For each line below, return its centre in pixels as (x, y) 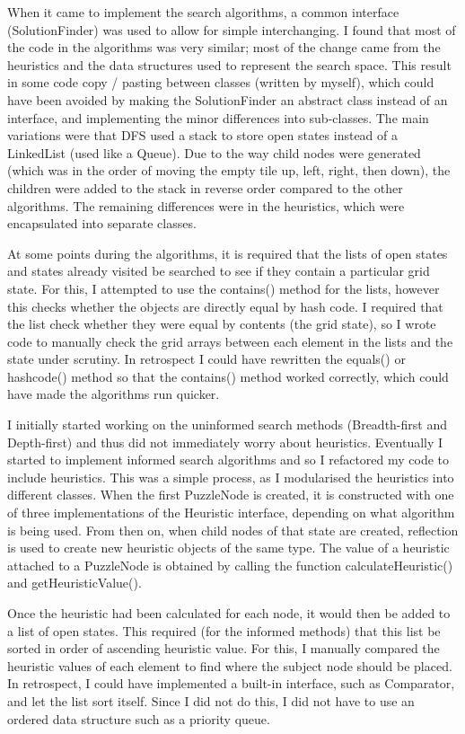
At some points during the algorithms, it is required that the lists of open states (228, 253)
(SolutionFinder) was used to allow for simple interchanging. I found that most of (232, 29)
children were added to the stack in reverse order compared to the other (205, 187)
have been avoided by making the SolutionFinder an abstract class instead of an (228, 99)
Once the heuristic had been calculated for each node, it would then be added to (229, 613)
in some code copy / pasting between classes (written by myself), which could (221, 82)
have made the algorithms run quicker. (114, 394)
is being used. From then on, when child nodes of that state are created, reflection (233, 530)
